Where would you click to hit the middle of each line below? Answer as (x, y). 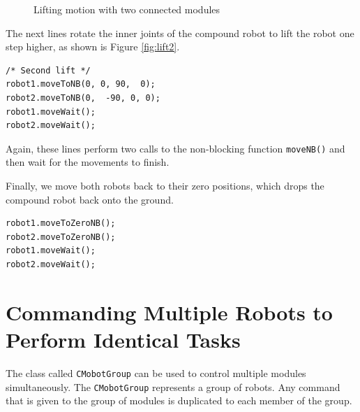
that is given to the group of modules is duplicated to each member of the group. (179, 400)
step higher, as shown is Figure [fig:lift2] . (93, 47)
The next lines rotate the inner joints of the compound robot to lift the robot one (180, 33)
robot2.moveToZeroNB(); (61, 237)
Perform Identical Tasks (123, 339)
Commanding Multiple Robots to (169, 312)
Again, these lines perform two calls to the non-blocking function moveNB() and (175, 148)
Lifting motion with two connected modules (127, 9)
